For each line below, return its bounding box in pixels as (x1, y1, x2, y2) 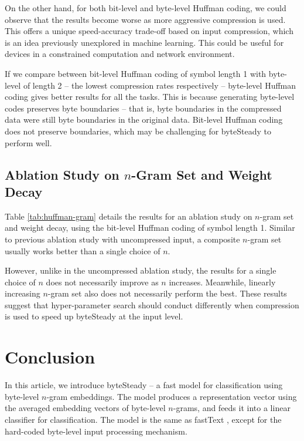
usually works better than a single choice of (5, 244, 160, 257)
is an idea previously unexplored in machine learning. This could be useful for (5, 36, 284, 48)
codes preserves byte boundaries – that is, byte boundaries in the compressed (5, 102, 282, 114)
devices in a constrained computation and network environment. (5, 48, 235, 60)
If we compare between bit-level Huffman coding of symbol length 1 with (5, 67, 267, 79)
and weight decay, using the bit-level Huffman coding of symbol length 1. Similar (5, 221, 295, 234)
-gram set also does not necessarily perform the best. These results (47, 287, 287, 299)
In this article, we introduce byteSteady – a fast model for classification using (5, 379, 283, 391)
